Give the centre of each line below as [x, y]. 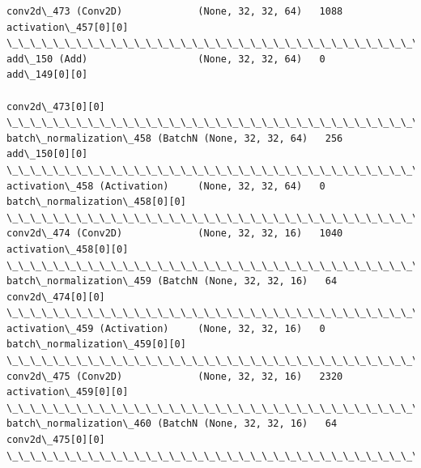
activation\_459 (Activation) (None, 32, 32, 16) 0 [166, 328]
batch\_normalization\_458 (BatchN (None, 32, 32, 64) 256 [175, 138]
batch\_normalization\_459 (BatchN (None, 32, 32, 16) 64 [172, 281]
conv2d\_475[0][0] [56, 440]
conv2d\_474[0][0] [56, 297]
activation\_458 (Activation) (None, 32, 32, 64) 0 [166, 186]
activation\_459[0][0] [68, 392]
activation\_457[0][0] [68, 27]
